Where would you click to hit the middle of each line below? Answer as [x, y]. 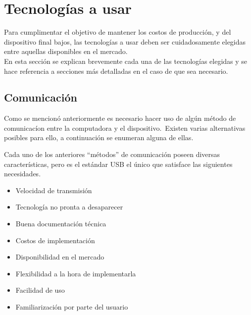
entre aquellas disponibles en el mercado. [66, 51]
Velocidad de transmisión [54, 190]
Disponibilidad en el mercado [60, 257]
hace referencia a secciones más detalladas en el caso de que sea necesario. [116, 71]
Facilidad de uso [40, 290]
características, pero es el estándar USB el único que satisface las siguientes [118, 164]
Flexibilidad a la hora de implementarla [76, 273]
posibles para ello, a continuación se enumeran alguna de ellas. [99, 137]
